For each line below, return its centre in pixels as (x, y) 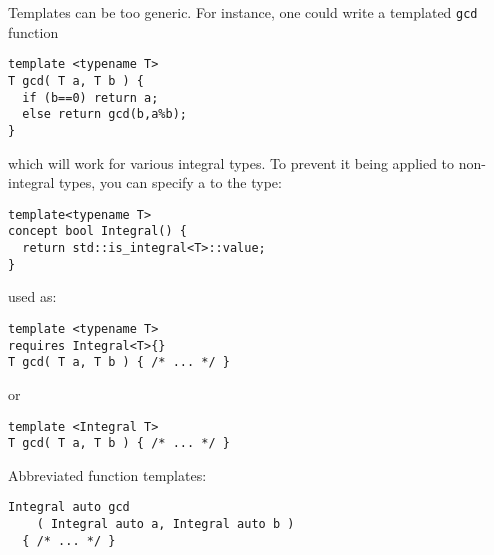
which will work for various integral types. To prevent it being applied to (231, 162)
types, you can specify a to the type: (170, 182)
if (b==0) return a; (90, 97)
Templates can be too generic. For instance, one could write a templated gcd (243, 12)
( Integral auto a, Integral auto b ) (165, 524)
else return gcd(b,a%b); (104, 114)
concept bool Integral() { (97, 231)
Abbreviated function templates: (107, 474)
